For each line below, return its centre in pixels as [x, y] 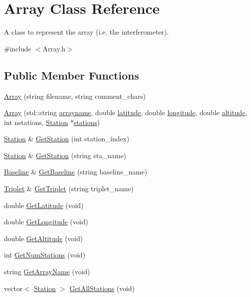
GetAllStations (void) [102, 288]
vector [13, 288]
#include [18, 48]
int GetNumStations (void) [45, 255]
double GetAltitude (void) [43, 238]
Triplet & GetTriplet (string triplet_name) [69, 189]
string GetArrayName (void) [47, 272]
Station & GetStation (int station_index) [67, 139]
